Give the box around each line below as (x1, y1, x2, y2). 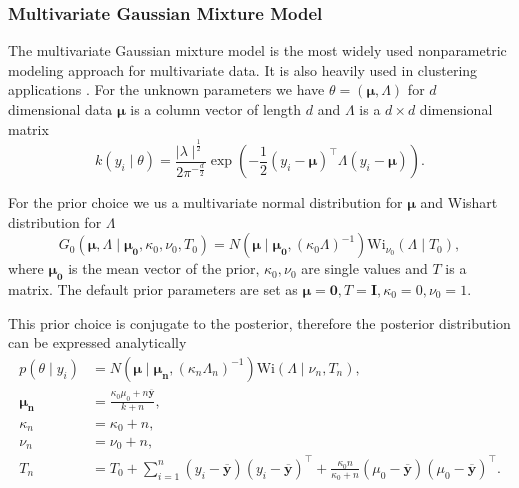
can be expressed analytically (8, 332, 187, 353)
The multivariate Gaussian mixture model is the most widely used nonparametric (8, 40, 507, 61)
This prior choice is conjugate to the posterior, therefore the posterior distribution (8, 312, 511, 333)
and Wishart (420, 192, 498, 213)
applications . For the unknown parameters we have (8, 79, 325, 100)
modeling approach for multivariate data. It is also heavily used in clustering (8, 59, 478, 80)
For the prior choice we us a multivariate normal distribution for (8, 192, 403, 213)
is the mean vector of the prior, (68, 258, 260, 279)
